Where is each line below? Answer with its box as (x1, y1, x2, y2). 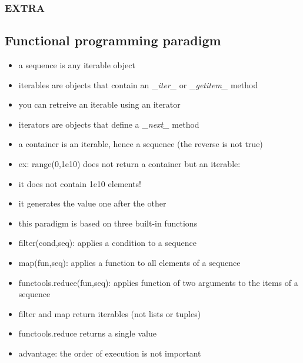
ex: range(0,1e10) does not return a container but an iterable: (18, 158, 241, 170)
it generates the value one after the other (18, 197, 167, 209)
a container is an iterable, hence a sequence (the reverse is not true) (18, 138, 263, 150)
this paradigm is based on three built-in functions (18, 217, 198, 229)
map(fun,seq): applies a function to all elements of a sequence (18, 256, 241, 268)
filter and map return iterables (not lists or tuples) (18, 307, 201, 319)
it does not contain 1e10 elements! (18, 177, 141, 189)
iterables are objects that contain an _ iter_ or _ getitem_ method (18, 78, 258, 91)
